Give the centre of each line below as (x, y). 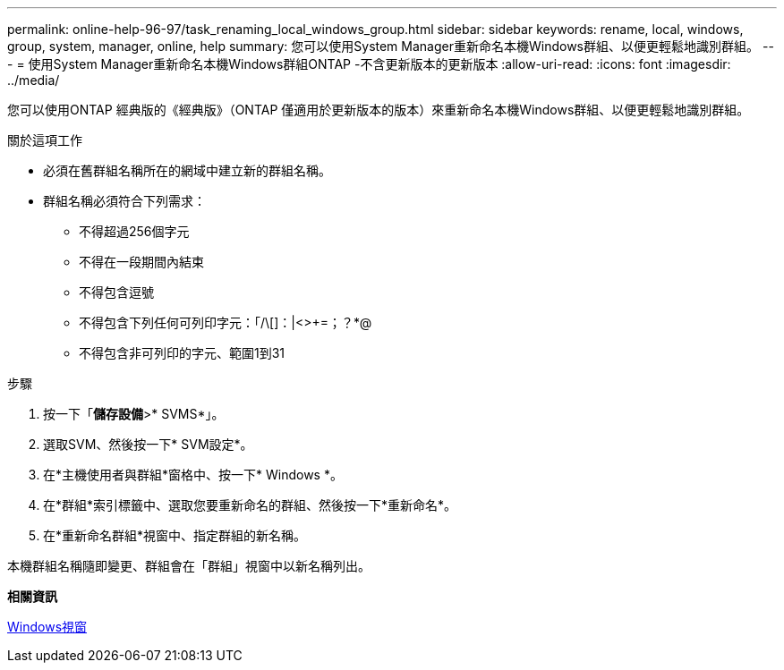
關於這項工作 (45, 140)
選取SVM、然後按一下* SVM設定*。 (148, 444)
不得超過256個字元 (134, 231)
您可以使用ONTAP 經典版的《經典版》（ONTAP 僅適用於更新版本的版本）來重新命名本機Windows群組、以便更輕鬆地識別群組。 (379, 110)
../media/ (34, 80)
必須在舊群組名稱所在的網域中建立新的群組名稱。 (187, 170)
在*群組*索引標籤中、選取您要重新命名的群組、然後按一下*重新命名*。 (250, 505)
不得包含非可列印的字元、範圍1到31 (182, 353)
